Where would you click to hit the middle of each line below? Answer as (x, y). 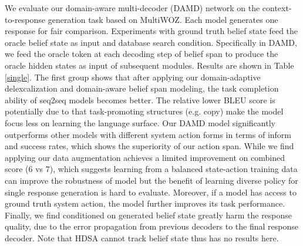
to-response (25, 19)
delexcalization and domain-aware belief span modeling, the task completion (142, 88)
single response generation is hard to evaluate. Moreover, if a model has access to (151, 192)
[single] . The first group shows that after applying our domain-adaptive (133, 77)
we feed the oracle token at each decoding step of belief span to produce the (142, 54)
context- (277, 8)
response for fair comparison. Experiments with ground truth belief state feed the (151, 31)
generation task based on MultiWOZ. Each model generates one (163, 19)
